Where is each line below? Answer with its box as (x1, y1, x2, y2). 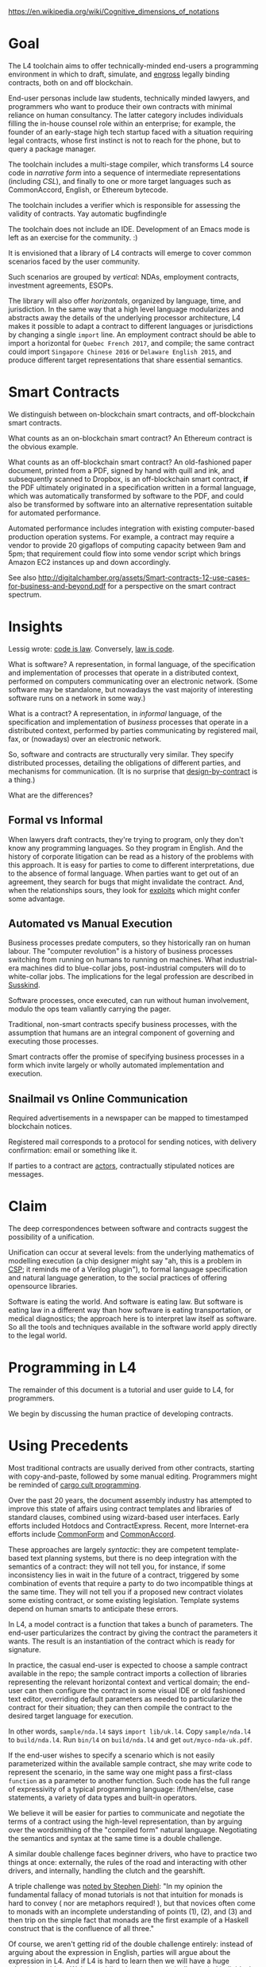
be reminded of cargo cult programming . (8, 1480, 141, 1490)
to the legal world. (8, 1330, 67, 1341)
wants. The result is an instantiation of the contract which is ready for (8, 1636, 236, 1646)
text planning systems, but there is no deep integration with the (30, 1554, 237, 1563)
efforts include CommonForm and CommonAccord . (8, 1530, 176, 1539)
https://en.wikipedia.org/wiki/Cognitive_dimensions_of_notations (8, 7, 220, 16)
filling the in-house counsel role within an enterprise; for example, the (8, 119, 236, 128)
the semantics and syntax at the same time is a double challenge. (8, 1834, 222, 1844)
